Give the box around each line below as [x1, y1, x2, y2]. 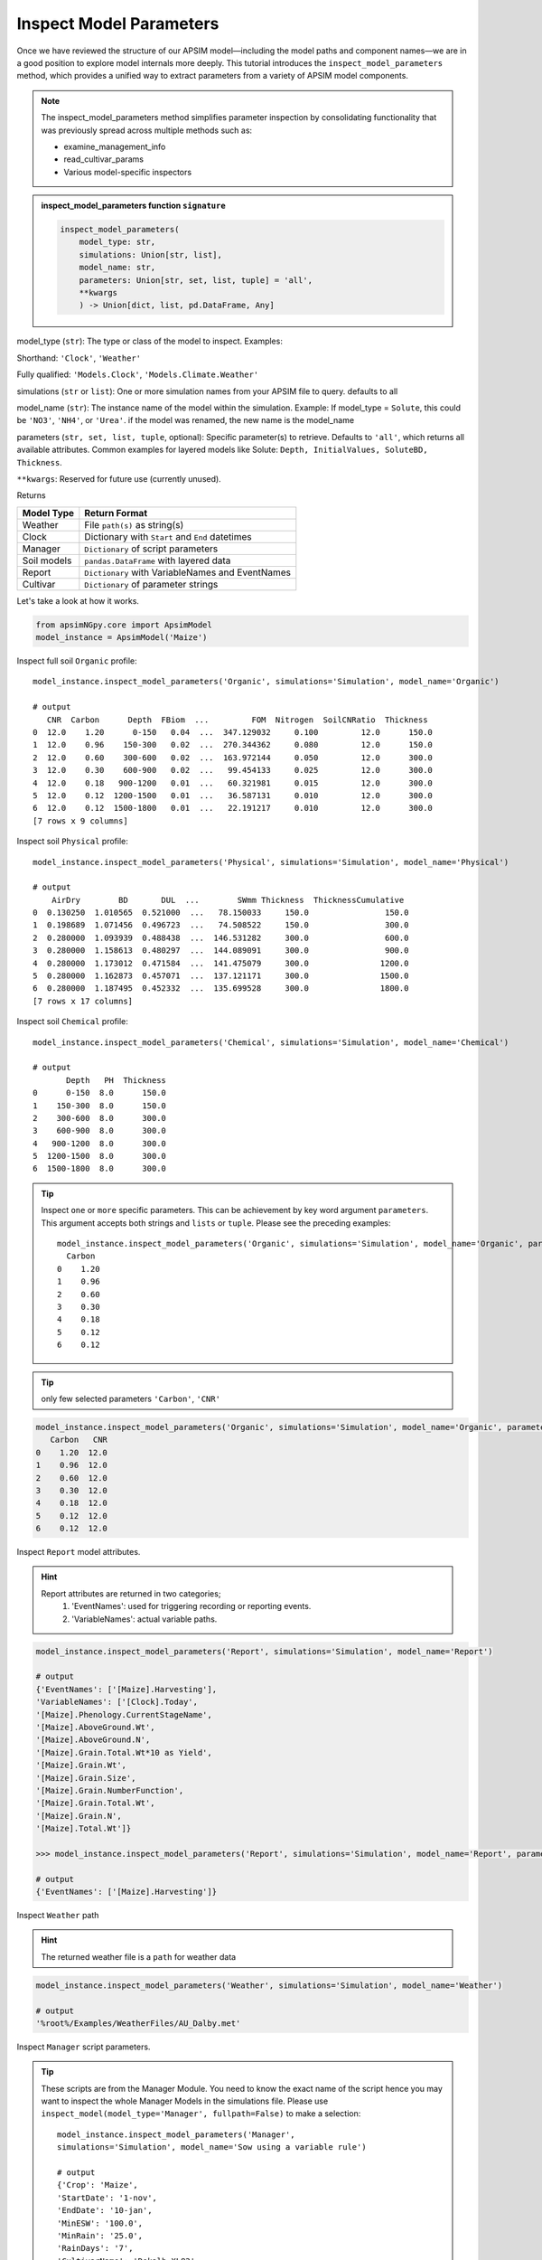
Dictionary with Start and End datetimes [84, 530, 252, 542]
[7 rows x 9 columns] [33, 815, 128, 826]
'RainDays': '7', [57, 2243, 134, 2254]
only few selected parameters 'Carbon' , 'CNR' [41, 1393, 221, 1404]
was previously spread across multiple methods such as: [41, 125, 253, 136]
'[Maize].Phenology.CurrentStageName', [35, 1709, 212, 1719]
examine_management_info [63, 141, 166, 152]
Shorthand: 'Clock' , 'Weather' [16, 353, 142, 363]
